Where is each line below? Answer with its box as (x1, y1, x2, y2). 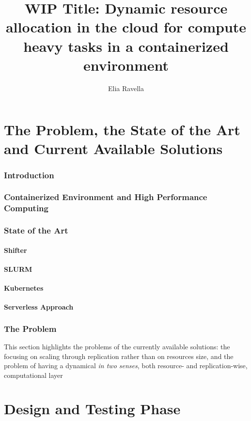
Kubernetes (4, 283, 44, 293)
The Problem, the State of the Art (4, 120, 240, 140)
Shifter (4, 245, 27, 255)
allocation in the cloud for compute (5, 17, 247, 37)
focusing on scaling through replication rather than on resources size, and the (4, 351, 234, 361)
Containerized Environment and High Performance (4, 191, 207, 203)
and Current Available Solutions (4, 139, 223, 158)
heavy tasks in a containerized (23, 36, 229, 56)
